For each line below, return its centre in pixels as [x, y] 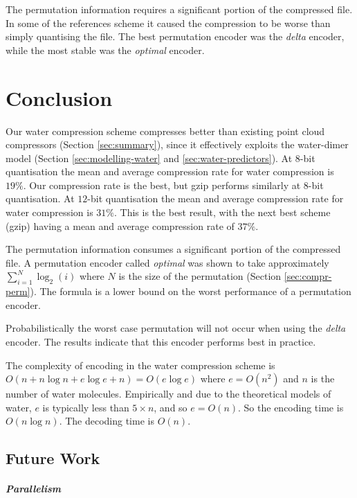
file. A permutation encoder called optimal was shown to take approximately [167, 262]
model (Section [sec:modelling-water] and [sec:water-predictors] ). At [149, 158]
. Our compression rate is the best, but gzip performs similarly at [162, 185]
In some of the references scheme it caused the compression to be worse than [168, 23]
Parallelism [33, 489]
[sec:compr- [308, 276]
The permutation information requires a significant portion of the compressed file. [179, 9]
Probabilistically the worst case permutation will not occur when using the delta [176, 328]
